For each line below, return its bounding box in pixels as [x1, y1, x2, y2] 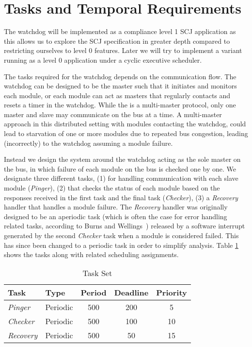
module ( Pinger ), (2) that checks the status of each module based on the [4, 183, 220, 193]
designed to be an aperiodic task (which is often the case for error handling [4, 211, 227, 221]
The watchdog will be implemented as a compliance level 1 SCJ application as [4, 26, 236, 36]
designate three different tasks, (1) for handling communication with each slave [4, 173, 238, 183]
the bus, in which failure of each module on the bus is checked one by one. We [4, 163, 236, 173]
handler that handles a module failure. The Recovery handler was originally [4, 202, 228, 212]
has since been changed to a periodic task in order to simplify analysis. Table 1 [4, 240, 238, 250]
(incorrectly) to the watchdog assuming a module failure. [4, 138, 173, 148]
